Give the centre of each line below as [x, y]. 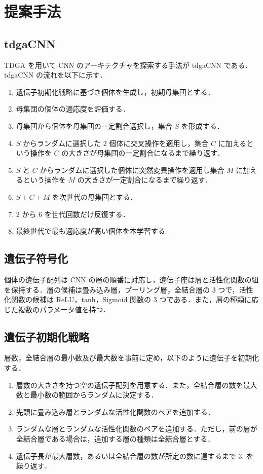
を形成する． [202, 125]
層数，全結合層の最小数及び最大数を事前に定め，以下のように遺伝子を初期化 [132, 358]
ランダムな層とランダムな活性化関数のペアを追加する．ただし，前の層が [137, 429]
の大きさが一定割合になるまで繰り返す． [145, 180]
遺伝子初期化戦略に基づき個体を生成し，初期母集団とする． [115, 92]
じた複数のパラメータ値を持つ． [57, 309]
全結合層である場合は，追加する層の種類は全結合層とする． [115, 439]
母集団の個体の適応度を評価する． [73, 109]
